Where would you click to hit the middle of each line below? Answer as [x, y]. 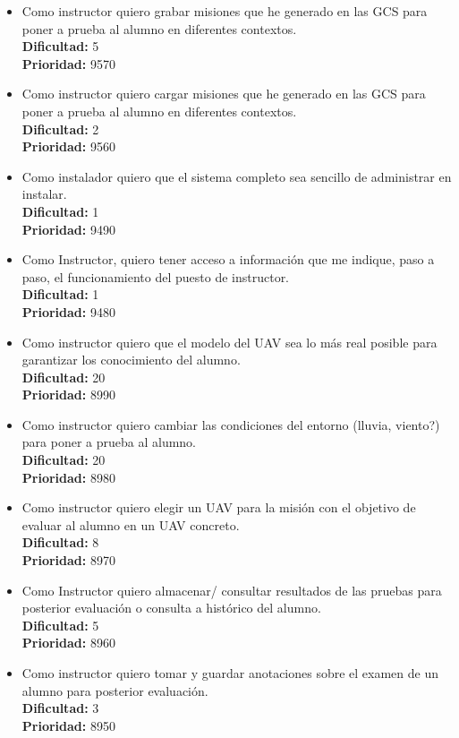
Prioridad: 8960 [68, 643]
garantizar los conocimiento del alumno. [131, 360]
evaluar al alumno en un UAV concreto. [131, 524]
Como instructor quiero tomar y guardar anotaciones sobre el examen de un [230, 673]
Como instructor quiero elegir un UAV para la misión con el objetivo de [219, 507]
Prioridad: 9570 [68, 63]
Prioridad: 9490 [68, 229]
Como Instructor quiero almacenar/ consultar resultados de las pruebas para [232, 590]
